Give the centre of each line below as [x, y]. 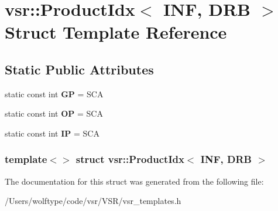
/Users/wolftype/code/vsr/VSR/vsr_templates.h [93, 201]
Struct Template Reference [116, 32]
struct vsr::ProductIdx [130, 159]
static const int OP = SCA [54, 113]
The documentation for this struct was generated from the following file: [134, 181]
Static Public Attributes [79, 69]
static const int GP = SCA [54, 93]
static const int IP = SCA [52, 133]
